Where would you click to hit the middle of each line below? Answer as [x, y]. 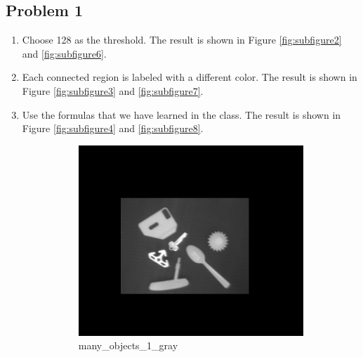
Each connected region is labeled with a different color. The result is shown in [190, 77]
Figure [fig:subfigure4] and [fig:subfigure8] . [113, 128]
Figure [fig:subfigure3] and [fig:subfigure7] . [113, 90]
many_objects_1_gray [128, 345]
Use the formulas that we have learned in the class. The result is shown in [181, 114]
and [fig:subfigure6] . [64, 53]
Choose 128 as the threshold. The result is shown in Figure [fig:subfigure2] [182, 40]
